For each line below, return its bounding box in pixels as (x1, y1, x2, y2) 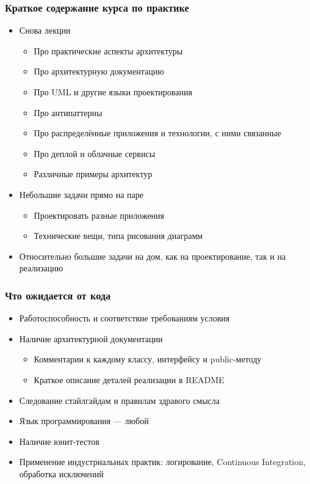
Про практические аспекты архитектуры (34, 44, 183, 57)
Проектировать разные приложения (34, 208, 165, 221)
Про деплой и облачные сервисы (34, 147, 156, 159)
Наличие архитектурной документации (19, 332, 163, 345)
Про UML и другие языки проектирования (34, 86, 192, 98)
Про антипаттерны (34, 106, 103, 119)
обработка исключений (19, 467, 104, 480)
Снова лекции (19, 24, 71, 37)
